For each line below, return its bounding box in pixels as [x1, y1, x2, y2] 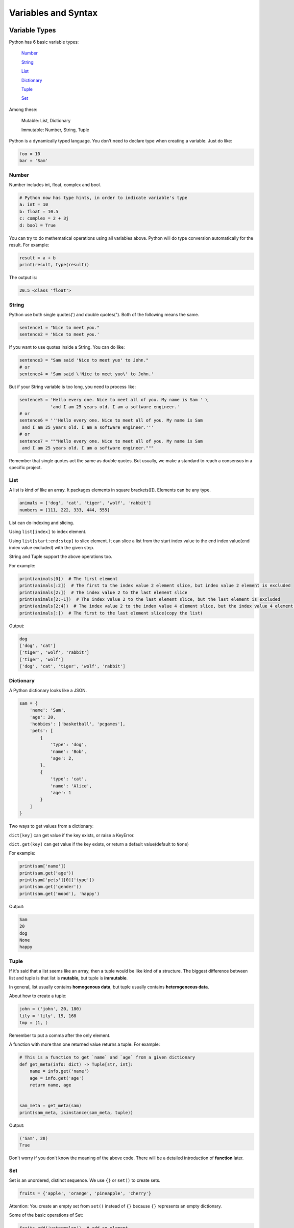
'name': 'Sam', [29, 707, 66, 713]
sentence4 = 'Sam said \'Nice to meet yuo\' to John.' [19, 371, 154, 377]
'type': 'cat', [50, 776, 87, 782]
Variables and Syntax [9, 7, 98, 18]
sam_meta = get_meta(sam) [19, 1103, 82, 1109]
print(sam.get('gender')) [19, 884, 82, 890]
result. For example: [9, 242, 49, 248]
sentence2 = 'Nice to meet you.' [19, 332, 100, 337]
